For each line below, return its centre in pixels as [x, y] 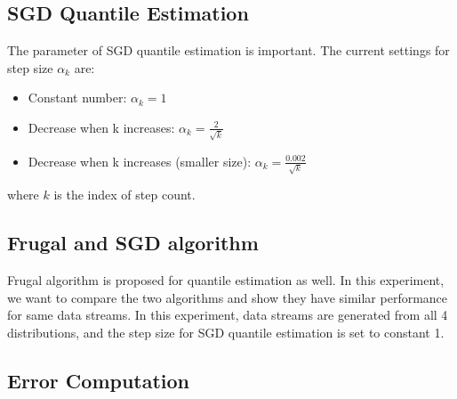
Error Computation [99, 380]
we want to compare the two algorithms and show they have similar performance [228, 297]
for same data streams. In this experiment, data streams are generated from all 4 [228, 315]
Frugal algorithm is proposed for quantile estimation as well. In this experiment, [226, 280]
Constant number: [77, 98]
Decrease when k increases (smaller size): [140, 161]
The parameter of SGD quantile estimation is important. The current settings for [228, 50]
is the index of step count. [124, 195]
